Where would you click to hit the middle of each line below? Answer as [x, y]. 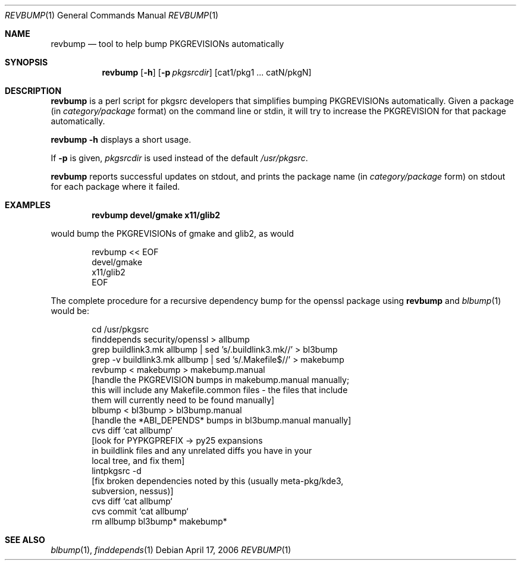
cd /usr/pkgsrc [120, 329]
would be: [70, 311]
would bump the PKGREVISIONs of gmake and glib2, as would [172, 233]
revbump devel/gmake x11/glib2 [156, 215]
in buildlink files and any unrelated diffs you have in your [202, 451]
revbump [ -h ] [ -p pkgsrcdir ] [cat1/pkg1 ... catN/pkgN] [207, 72]
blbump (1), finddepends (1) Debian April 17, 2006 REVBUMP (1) [171, 550]
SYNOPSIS [26, 62]
